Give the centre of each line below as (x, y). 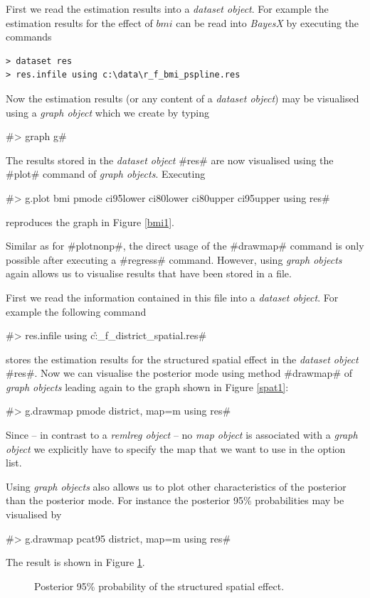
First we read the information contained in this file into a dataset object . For (172, 297)
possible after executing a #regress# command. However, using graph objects (174, 259)
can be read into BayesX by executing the (268, 22)
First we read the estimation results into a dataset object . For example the (167, 9)
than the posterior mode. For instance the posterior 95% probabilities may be (175, 500)
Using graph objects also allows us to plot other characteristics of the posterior (176, 486)
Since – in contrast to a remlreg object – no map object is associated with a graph (182, 435)
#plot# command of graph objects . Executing (106, 174)
